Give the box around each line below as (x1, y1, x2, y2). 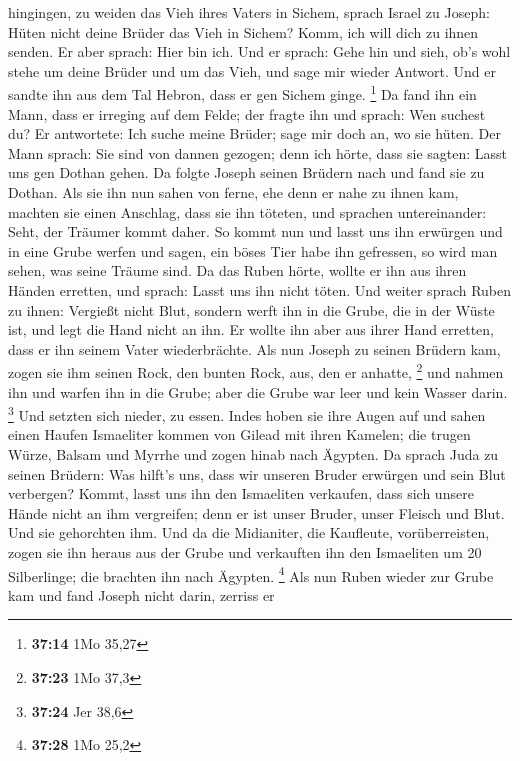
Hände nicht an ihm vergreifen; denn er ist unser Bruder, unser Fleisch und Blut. (8, 502, 505, 523)
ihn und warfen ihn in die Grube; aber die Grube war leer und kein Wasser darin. (8, 381, 508, 402)
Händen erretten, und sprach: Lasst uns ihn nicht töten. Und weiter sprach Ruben (8, 279, 512, 300)
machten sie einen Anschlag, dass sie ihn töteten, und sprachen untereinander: (8, 201, 487, 222)
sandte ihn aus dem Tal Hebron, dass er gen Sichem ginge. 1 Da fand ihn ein (8, 81, 477, 105)
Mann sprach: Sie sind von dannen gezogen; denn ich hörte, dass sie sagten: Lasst (8, 142, 508, 163)
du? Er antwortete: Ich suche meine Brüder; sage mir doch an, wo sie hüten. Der (8, 123, 501, 144)
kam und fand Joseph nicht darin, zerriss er (8, 584, 275, 605)
